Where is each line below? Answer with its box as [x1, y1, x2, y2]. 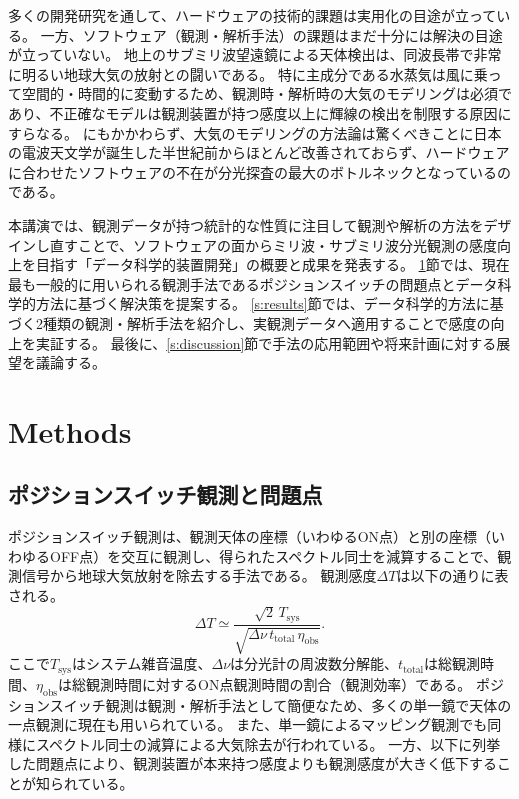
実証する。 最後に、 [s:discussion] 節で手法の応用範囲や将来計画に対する [35, 332, 497, 353]
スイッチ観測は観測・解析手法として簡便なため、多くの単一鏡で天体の [49, 694, 512, 715]
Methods [8, 410, 132, 451]
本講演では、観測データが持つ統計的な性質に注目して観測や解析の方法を [8, 214, 484, 235]
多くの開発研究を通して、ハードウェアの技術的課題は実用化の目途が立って [8, 5, 497, 25]
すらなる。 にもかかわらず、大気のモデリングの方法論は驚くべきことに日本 [8, 122, 502, 143]
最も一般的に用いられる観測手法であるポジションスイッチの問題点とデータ [8, 273, 498, 294]
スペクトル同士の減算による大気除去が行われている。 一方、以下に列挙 [35, 733, 501, 754]
